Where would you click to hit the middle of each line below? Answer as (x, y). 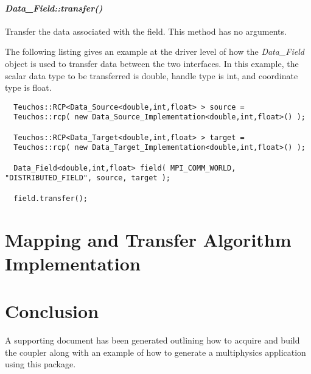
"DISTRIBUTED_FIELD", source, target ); (88, 178)
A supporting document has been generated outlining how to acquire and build (152, 340)
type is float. (28, 87)
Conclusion (52, 311)
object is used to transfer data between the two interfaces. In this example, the (152, 63)
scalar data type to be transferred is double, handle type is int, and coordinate (152, 75)
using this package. (40, 364)
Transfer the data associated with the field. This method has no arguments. (146, 31)
